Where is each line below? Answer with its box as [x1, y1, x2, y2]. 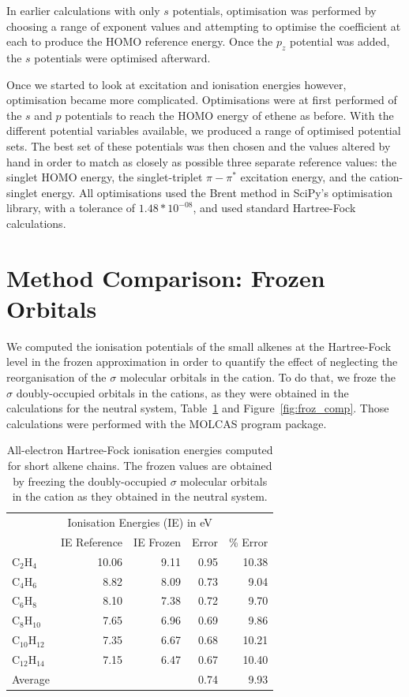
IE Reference [60, 533, 123, 550]
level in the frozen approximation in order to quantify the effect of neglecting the [6, 353, 398, 370]
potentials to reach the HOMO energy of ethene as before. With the [65, 106, 394, 123]
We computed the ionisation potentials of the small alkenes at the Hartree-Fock [6, 337, 392, 354]
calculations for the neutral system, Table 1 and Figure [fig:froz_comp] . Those [6, 400, 389, 416]
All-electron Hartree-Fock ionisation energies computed [6, 442, 273, 458]
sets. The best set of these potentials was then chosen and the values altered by [6, 137, 391, 154]
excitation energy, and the [240, 169, 366, 185]
